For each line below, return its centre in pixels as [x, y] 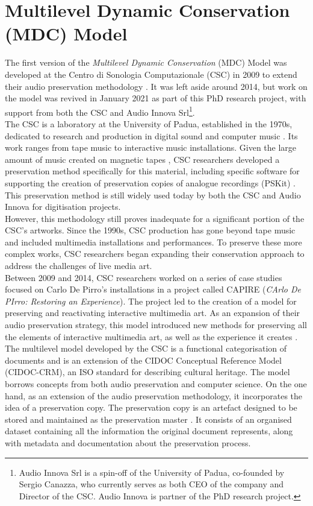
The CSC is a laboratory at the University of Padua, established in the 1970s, [149, 123]
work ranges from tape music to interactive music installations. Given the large [151, 147]
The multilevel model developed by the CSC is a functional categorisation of [146, 348]
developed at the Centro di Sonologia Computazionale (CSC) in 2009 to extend [151, 74]
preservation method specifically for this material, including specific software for [152, 171]
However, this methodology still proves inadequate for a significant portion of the [155, 218]
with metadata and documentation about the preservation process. [128, 442]
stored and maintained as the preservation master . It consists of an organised [148, 419]
